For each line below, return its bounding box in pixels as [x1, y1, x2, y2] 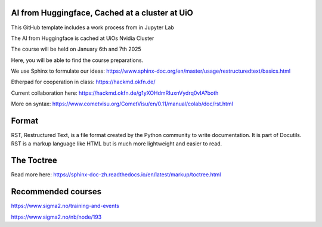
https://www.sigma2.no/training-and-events [11, 203, 119, 210]
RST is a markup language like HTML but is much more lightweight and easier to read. [11, 140, 222, 147]
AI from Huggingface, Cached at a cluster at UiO [11, 8, 194, 18]
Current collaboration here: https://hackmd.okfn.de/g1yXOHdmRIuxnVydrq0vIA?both [11, 89, 219, 97]
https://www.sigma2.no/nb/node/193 [11, 213, 102, 220]
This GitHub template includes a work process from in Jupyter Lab [11, 24, 174, 31]
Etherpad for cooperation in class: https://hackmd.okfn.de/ [11, 78, 156, 86]
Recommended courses [11, 186, 102, 197]
